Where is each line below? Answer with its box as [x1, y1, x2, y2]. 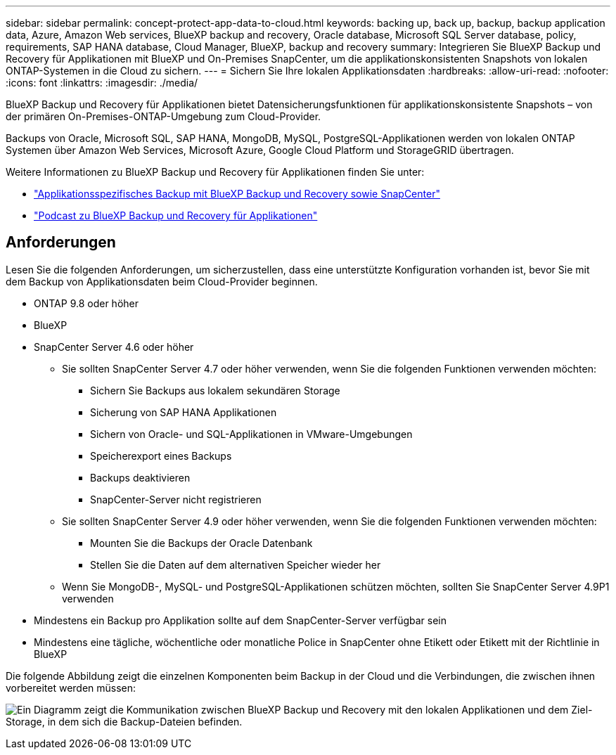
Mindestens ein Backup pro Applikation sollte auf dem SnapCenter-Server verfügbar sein [34, 614, 447, 626]
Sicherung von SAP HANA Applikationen [90, 406, 277, 418]
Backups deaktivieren [90, 471, 191, 484]
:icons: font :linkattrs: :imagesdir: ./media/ [6, 77, 198, 89]
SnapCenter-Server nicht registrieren [90, 493, 262, 505]
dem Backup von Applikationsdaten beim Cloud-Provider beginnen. [6, 275, 318, 288]
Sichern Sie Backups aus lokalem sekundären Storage [90, 384, 340, 396]
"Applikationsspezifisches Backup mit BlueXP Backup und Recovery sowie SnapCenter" [34, 188, 440, 200]
